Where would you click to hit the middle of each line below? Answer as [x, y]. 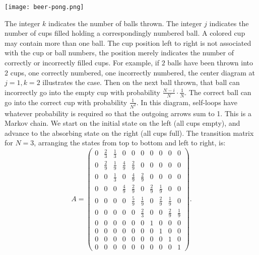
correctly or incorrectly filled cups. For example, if [82, 63]
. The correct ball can [218, 92]
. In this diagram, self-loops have [187, 102]
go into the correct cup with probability [66, 102]
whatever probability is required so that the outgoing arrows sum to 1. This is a [128, 113]
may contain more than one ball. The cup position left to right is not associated [128, 42]
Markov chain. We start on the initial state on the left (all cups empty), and [122, 123]
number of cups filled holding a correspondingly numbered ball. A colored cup [125, 33]
